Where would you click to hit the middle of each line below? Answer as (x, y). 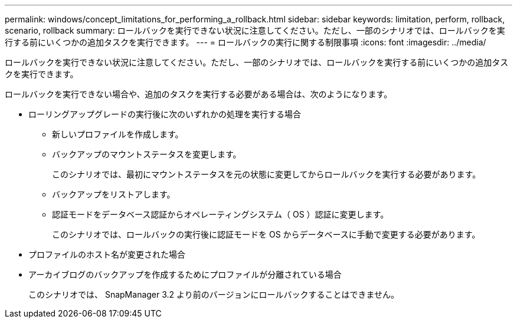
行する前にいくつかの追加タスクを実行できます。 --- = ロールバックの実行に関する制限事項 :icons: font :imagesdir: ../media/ (246, 42)
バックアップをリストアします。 (114, 194)
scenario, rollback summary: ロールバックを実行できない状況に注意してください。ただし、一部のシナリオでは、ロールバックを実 (255, 30)
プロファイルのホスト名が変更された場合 (107, 254)
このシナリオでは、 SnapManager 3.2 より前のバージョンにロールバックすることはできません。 (214, 294)
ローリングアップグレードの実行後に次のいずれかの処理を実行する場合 (165, 114)
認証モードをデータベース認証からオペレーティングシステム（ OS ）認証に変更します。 (220, 214)
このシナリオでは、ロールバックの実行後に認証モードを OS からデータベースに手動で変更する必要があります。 (266, 234)
